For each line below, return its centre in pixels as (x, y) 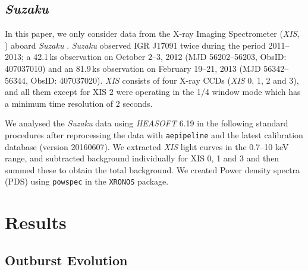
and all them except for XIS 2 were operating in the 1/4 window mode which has (153, 92)
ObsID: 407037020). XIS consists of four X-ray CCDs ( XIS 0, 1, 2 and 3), (165, 80)
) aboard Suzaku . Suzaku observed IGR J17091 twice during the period (135, 45)
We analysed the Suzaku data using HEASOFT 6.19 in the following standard (147, 123)
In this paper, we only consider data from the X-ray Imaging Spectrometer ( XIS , (152, 34)
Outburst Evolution (66, 260)
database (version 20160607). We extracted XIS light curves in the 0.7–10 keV (147, 146)
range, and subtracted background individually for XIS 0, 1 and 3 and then (142, 158)
